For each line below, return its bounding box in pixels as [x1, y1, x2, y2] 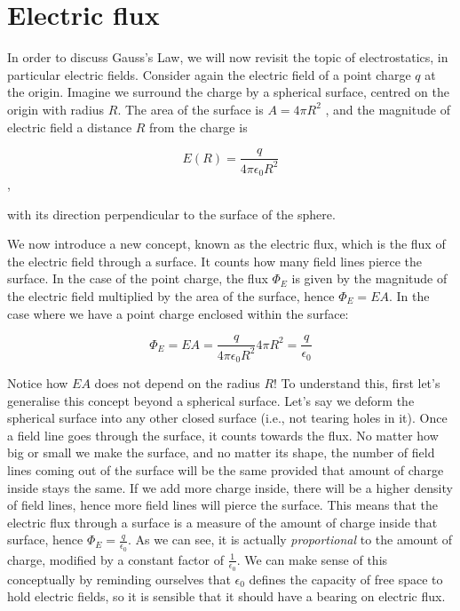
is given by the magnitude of [291, 269, 448, 288]
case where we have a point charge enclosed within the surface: [7, 304, 349, 322]
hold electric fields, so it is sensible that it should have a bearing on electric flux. [7, 587, 446, 606]
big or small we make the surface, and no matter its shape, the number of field [7, 443, 435, 462]
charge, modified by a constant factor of [7, 550, 224, 568]
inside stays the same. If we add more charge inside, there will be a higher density [7, 478, 453, 496]
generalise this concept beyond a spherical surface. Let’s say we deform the [7, 391, 415, 409]
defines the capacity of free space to [249, 569, 443, 588]
